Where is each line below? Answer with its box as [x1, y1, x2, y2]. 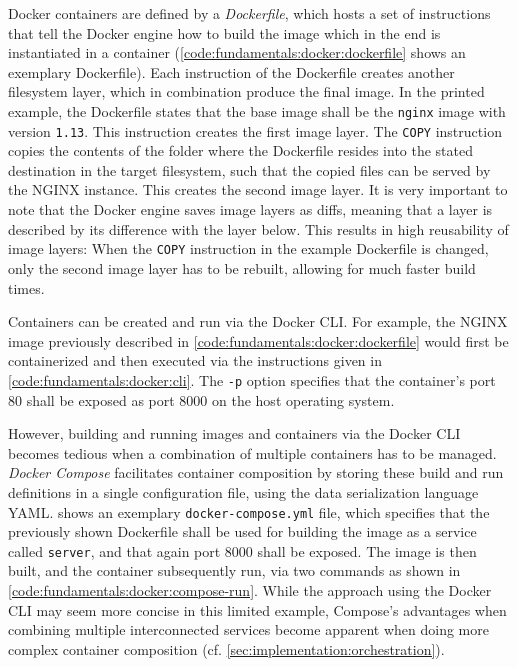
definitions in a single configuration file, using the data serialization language [8, 481, 479, 502]
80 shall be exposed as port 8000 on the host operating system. [8, 389, 395, 410]
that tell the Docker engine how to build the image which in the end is [8, 22, 441, 43]
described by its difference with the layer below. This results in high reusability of [8, 218, 509, 239]
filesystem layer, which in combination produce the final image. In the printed [8, 81, 485, 102]
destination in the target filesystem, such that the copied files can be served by [8, 159, 491, 180]
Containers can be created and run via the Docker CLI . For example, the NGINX [8, 311, 508, 332]
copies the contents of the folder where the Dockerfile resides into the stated [8, 140, 474, 161]
